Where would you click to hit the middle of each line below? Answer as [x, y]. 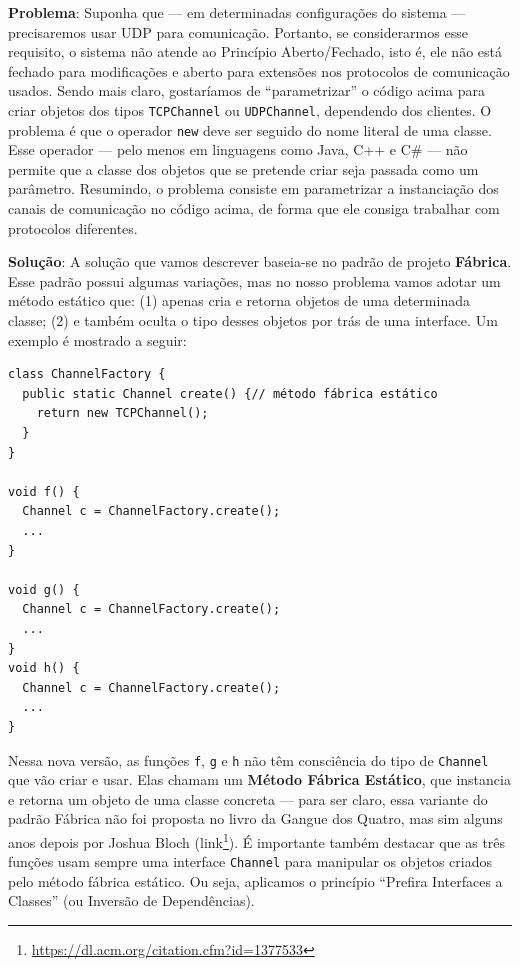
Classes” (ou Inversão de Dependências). [131, 900]
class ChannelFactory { [87, 374]
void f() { [44, 491]
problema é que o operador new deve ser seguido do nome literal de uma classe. [250, 129]
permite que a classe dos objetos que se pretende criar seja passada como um [243, 168]
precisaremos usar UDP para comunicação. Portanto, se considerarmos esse [238, 31]
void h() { [44, 668]
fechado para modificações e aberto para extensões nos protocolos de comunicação [259, 70]
